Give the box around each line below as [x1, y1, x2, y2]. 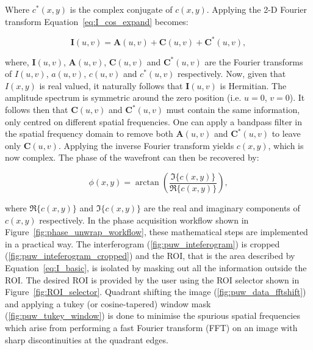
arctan [135, 178, 159, 188]
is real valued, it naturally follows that [39, 79, 183, 92]
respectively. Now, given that [178, 67, 286, 80]
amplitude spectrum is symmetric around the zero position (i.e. [5, 91, 242, 104]
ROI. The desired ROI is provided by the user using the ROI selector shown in [5, 273, 300, 286]
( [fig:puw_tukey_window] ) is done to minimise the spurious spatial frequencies [5, 309, 300, 322]
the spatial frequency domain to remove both [5, 127, 173, 140]
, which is [268, 139, 304, 151]
